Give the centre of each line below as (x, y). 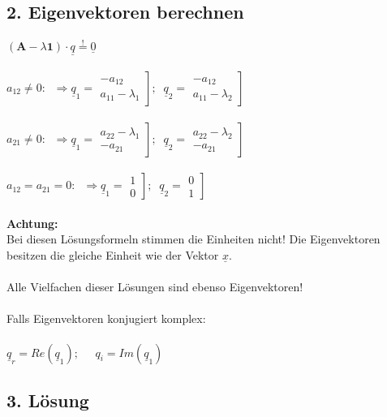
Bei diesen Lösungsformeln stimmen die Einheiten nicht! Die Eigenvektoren (193, 239)
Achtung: (32, 223)
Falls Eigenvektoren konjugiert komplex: (106, 318)
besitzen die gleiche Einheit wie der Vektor (113, 254)
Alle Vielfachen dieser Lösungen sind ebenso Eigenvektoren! (155, 287)
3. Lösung (48, 400)
